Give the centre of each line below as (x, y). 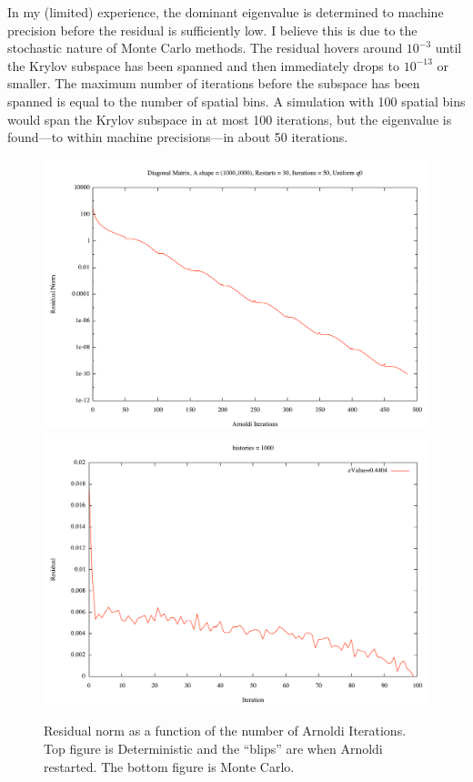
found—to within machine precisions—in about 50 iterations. (178, 137)
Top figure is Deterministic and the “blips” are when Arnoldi (213, 748)
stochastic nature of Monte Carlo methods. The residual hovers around (205, 48)
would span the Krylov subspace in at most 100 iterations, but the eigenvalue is (230, 119)
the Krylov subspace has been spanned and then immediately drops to (203, 65)
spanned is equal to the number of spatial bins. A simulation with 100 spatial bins (236, 101)
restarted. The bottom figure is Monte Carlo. (169, 766)
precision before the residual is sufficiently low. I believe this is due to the (212, 30)
